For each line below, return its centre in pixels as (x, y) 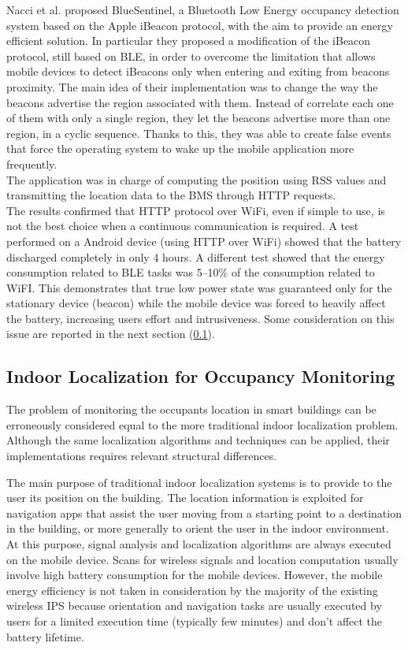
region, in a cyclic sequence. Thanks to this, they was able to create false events (199, 133)
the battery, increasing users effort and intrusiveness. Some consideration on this (200, 318)
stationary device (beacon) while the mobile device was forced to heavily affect (196, 303)
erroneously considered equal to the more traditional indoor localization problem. (202, 424)
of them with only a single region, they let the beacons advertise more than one (198, 118)
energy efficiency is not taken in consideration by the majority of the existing (192, 590)
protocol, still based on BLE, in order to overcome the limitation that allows (191, 56)
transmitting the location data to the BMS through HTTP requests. (171, 195)
